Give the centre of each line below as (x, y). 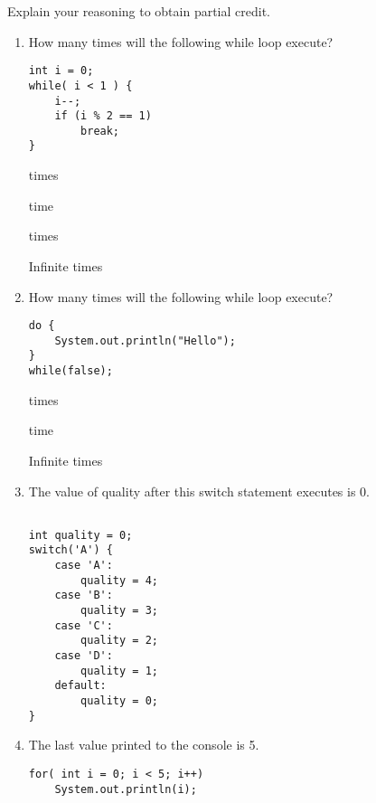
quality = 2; (119, 641)
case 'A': (84, 566)
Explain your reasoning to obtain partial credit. (139, 11)
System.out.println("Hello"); (145, 340)
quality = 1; (119, 671)
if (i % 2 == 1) (103, 116)
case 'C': (84, 625)
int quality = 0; (80, 535)
